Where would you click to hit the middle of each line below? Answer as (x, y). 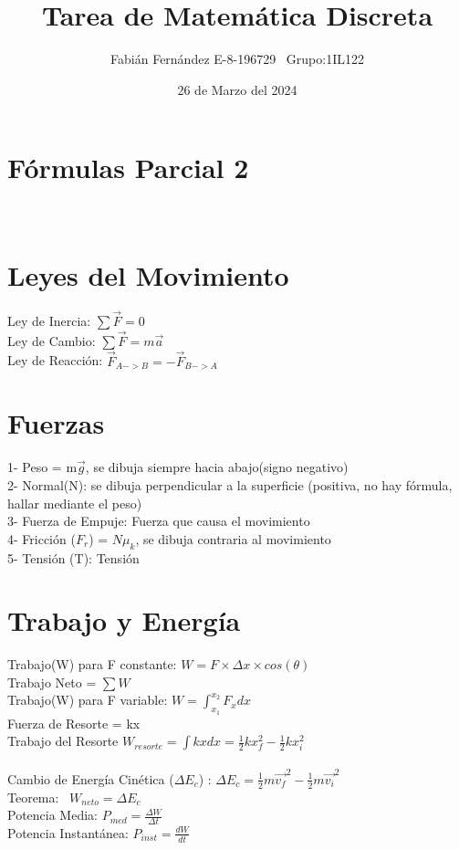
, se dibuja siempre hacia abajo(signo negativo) (217, 467)
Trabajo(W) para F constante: (92, 664)
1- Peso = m (42, 467)
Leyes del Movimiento (148, 274)
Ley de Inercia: (49, 321)
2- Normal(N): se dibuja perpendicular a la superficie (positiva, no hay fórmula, (230, 484)
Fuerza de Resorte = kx (74, 723)
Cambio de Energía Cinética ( (91, 778)
